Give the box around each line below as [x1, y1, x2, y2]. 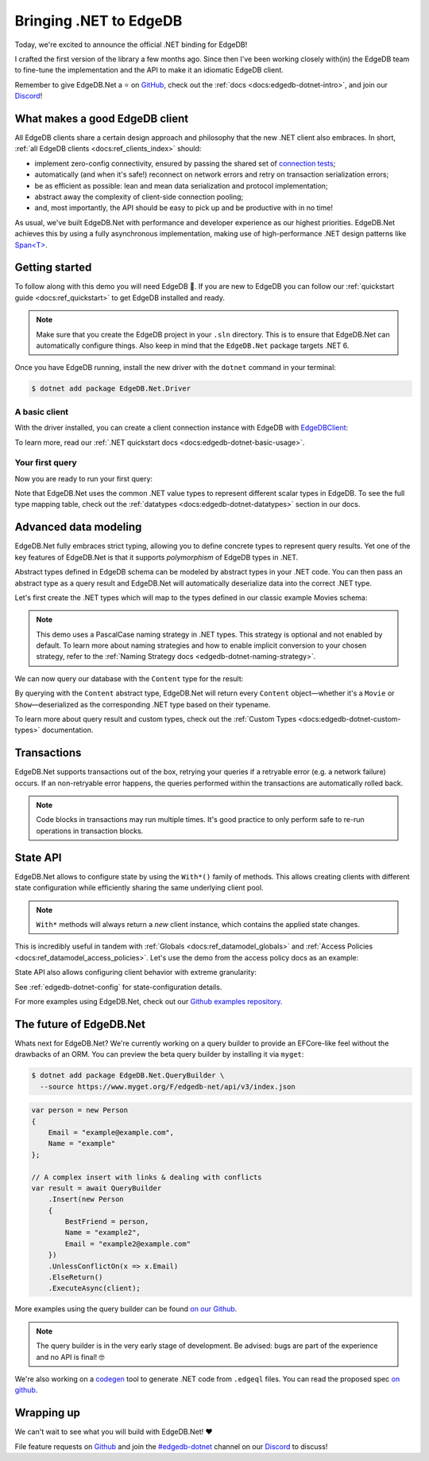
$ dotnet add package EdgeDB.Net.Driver [31, 384, 191, 393]
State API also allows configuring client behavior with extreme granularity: [14, 968, 257, 977]
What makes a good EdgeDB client [14, 111, 189, 125]
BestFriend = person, [64, 1217, 149, 1226]
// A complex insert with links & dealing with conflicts [31, 1172, 262, 1182]
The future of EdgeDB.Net [14, 1017, 146, 1030]
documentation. [41, 725, 94, 735]
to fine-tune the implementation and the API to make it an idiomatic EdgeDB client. [14, 65, 284, 75]
